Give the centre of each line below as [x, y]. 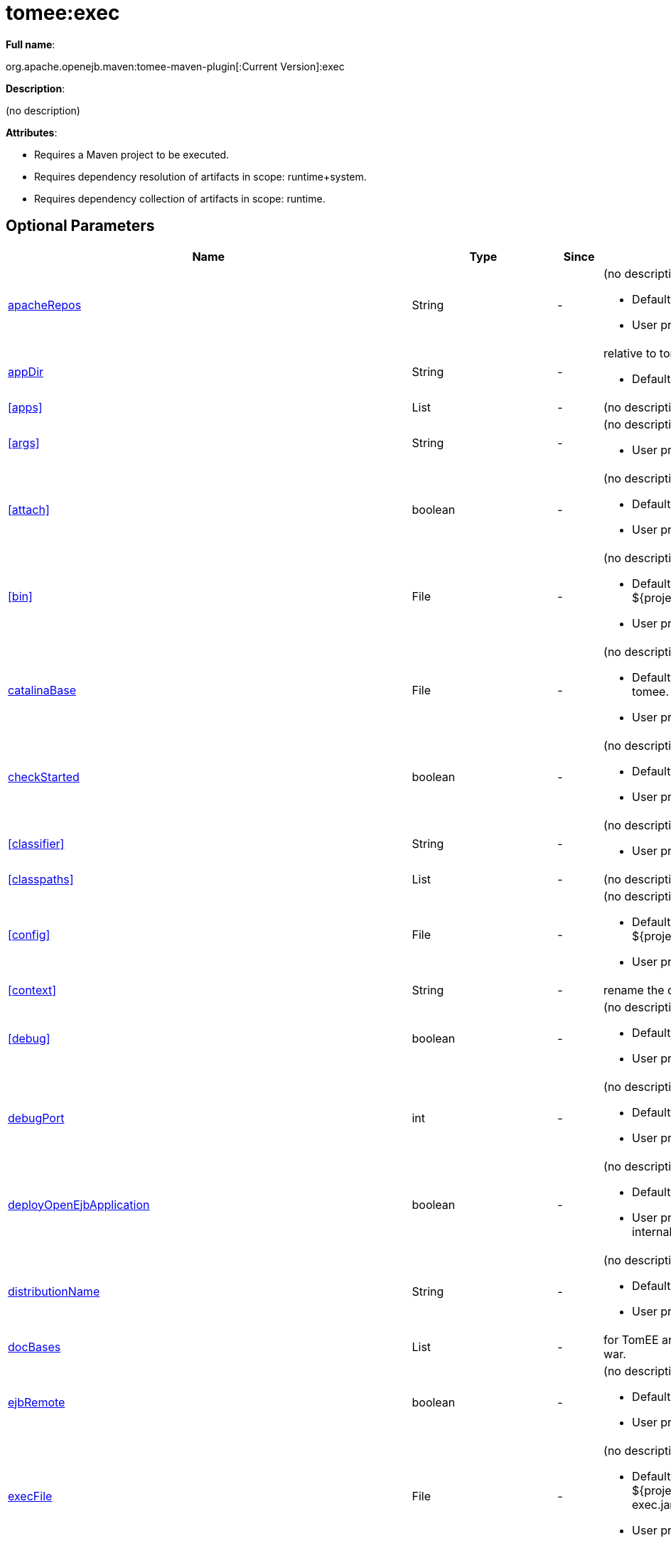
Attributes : [32, 132]
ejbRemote [37, 1402]
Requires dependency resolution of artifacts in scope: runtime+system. [200, 176]
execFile [30, 1496]
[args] [24, 442]
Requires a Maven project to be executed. [132, 154]
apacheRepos [45, 305]
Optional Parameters [80, 226]
